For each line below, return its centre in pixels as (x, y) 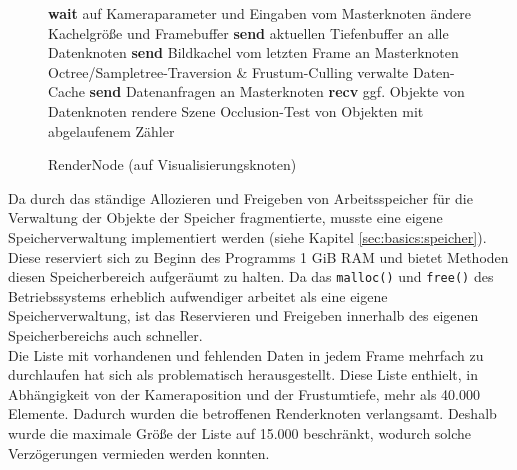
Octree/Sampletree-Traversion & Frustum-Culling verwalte (228, 71)
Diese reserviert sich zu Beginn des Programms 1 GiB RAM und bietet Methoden (258, 256)
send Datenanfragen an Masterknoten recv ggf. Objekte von (277, 91)
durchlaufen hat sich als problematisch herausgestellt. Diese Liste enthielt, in (243, 374)
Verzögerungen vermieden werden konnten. (139, 452)
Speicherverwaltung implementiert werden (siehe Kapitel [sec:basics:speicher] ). (247, 236)
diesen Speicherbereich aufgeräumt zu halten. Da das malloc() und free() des (251, 276)
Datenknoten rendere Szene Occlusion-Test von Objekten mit (236, 110)
